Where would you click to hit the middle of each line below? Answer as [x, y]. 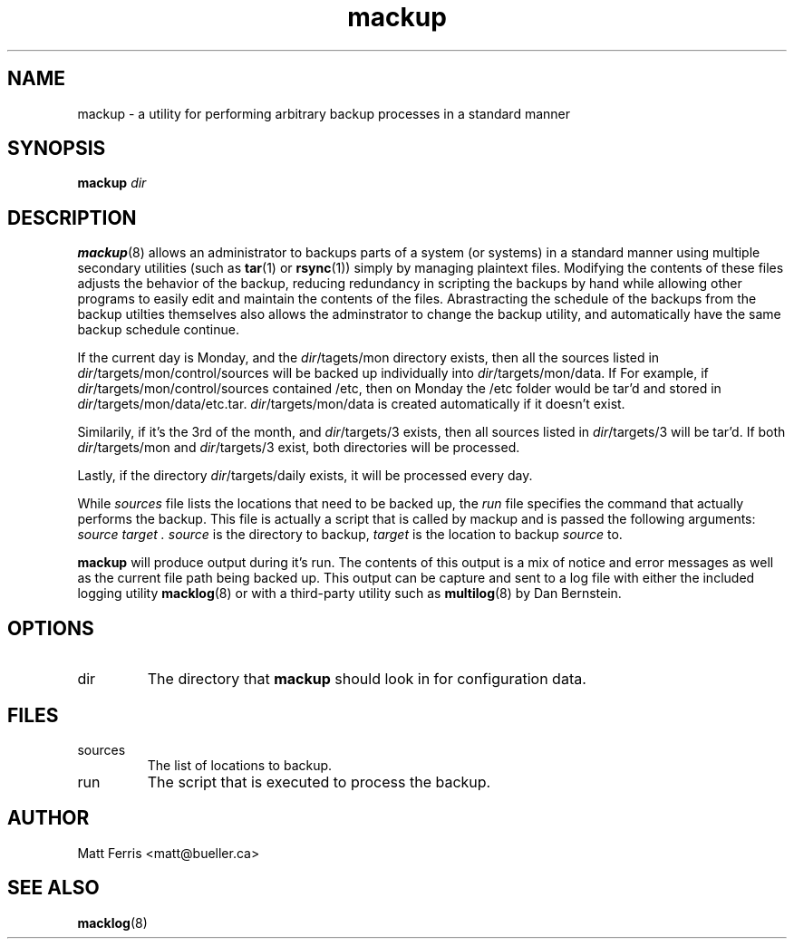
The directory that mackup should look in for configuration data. [367, 679]
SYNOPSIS [57, 149]
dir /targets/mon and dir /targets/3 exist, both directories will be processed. [299, 448]
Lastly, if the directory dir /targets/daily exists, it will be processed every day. [305, 476]
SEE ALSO [53, 888]
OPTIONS [51, 628]
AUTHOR [48, 818]
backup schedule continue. [158, 330]
